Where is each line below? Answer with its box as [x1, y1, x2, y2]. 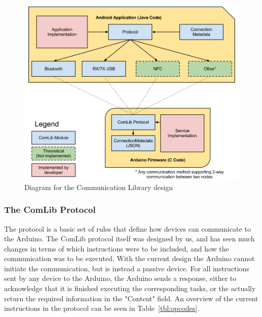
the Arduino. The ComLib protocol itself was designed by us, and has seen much [4, 233, 255, 244]
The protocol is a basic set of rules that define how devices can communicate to [4, 223, 251, 234]
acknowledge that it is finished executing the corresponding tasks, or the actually [4, 283, 256, 294]
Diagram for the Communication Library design [24, 181, 173, 192]
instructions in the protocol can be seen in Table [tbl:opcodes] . [4, 303, 200, 313]
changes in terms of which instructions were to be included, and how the [4, 243, 229, 253]
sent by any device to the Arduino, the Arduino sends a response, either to [4, 273, 237, 283]
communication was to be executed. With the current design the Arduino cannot [4, 253, 255, 264]
